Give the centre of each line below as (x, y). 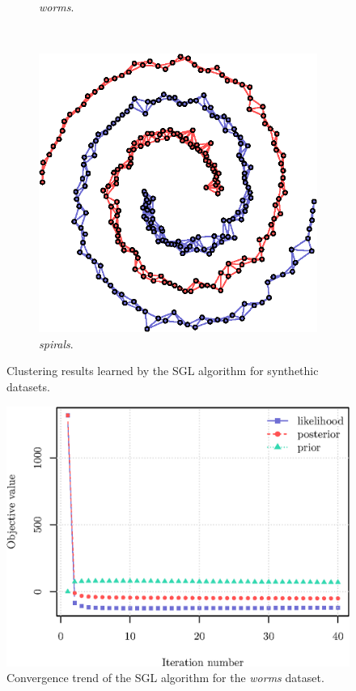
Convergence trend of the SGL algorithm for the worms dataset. (165, 678)
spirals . (56, 343)
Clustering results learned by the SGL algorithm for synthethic (163, 371)
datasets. (28, 386)
